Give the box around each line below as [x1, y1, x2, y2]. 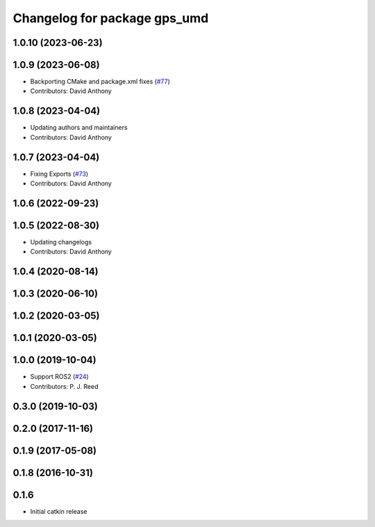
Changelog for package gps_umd [12, 10, 209, 26]
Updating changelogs [30, 237, 92, 246]
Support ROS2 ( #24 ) [30, 372, 90, 381]
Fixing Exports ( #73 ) [30, 169, 89, 178]
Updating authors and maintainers [30, 124, 128, 132]
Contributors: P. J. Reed [30, 382, 99, 390]
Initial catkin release [30, 507, 87, 515]
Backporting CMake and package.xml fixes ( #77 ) [30, 77, 170, 86]
